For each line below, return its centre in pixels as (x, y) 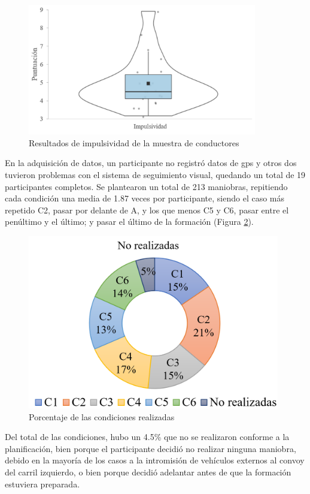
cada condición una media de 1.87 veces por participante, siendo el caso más (145, 198)
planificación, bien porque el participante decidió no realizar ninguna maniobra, (151, 448)
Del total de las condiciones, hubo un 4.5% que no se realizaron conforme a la (147, 437)
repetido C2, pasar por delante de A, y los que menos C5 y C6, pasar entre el (147, 210)
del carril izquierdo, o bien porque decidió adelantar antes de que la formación (148, 472)
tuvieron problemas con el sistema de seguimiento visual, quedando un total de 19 (155, 175)
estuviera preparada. (42, 484)
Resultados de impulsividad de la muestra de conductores (134, 142)
